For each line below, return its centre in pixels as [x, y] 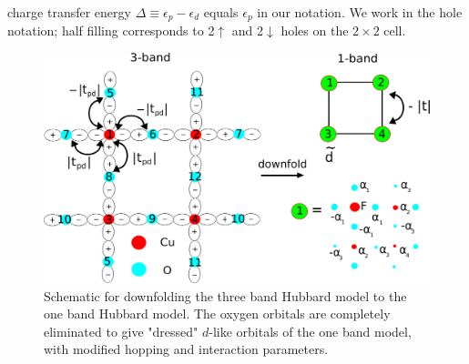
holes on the [315, 30]
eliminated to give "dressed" [121, 331]
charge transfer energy [69, 12]
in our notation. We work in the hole [360, 12]
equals [221, 12]
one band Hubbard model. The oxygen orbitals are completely [217, 313]
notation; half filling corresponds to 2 [111, 30]
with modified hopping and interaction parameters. [186, 349]
